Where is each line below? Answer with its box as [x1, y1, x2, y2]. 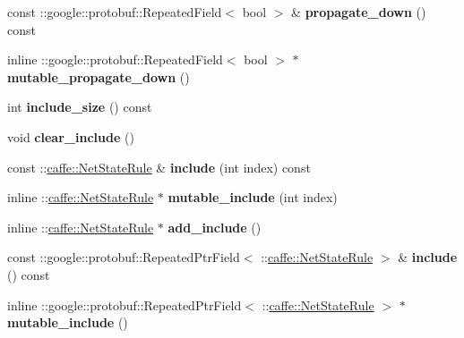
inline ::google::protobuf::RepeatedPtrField [7, 295, 242, 314]
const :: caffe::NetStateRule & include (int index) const [7, 157, 311, 176]
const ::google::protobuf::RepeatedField [7, 3, 222, 21]
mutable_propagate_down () [7, 67, 190, 86]
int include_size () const [7, 97, 152, 116]
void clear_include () [7, 127, 134, 146]
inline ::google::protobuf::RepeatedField [7, 50, 223, 69]
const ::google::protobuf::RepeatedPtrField [7, 248, 240, 266]
